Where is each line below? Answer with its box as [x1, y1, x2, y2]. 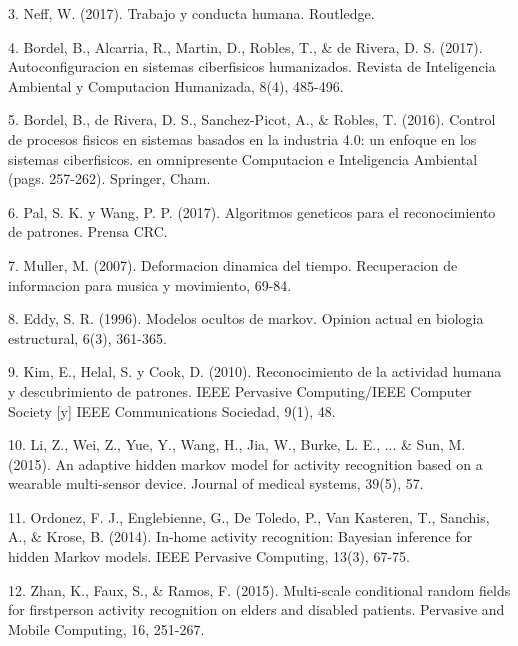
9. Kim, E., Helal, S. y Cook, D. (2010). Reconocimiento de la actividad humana [8, 361, 502, 382]
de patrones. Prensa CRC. [8, 221, 168, 242]
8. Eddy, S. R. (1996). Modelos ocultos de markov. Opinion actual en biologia [8, 308, 484, 329]
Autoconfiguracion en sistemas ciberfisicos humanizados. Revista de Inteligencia [8, 56, 496, 77]
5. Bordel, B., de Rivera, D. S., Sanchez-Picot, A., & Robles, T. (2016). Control [8, 109, 496, 130]
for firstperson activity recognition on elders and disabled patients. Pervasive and [8, 599, 505, 620]
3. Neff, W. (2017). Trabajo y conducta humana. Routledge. [8, 3, 375, 23]
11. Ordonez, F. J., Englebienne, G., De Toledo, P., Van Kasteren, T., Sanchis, [8, 506, 490, 527]
